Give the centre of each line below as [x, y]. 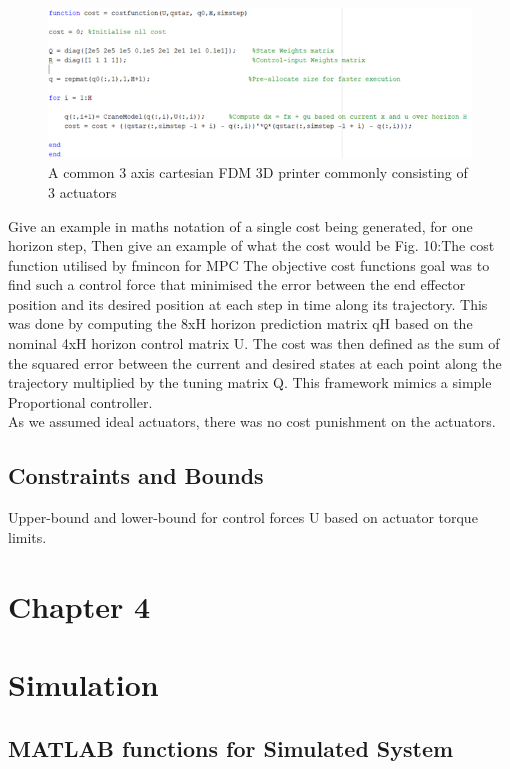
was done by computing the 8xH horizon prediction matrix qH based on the [240, 323]
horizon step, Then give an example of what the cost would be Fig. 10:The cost [251, 245]
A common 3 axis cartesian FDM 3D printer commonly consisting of [258, 172]
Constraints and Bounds [136, 475]
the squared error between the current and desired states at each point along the [255, 362]
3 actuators [82, 191]
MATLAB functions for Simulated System [231, 747]
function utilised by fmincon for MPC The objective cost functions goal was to [249, 264]
